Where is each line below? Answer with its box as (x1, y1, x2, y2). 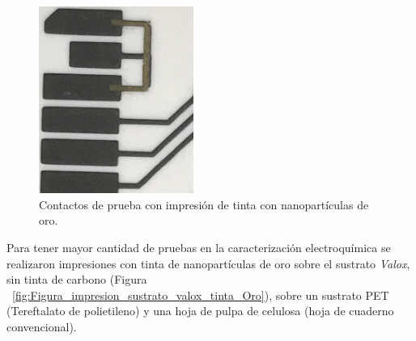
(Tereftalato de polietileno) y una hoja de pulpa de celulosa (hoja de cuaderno (6, 302, 394, 319)
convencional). (6, 318, 77, 335)
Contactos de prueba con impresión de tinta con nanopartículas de (39, 196, 369, 213)
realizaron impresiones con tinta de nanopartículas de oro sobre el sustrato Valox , (6, 255, 410, 272)
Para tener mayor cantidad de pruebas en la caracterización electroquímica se (6, 238, 391, 255)
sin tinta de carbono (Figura (6, 271, 147, 288)
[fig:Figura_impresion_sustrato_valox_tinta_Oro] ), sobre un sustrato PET (12, 286, 389, 303)
